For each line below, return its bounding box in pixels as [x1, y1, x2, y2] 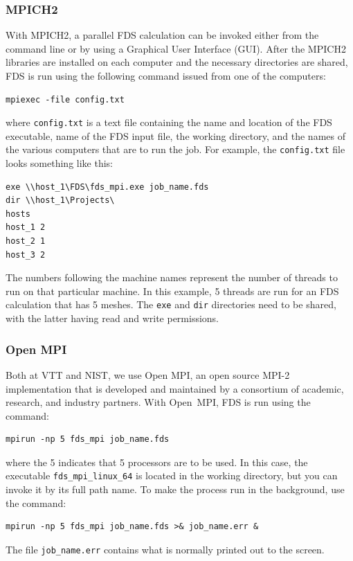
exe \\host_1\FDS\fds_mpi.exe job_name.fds [6, 181, 209, 192]
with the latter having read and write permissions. [6, 311, 219, 326]
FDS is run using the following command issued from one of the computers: [6, 69, 326, 82]
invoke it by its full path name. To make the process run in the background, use [6, 482, 345, 497]
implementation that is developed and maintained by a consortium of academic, [6, 381, 344, 395]
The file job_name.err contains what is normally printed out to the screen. [6, 542, 325, 556]
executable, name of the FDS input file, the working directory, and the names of [6, 128, 345, 143]
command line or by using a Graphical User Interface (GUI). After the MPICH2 [6, 41, 346, 55]
